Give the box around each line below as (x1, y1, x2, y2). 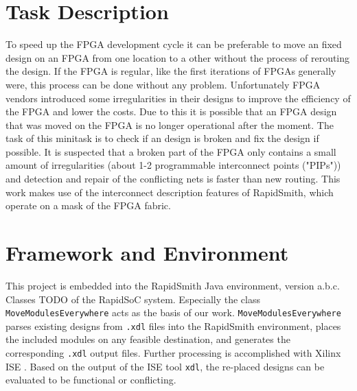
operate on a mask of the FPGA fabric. (5, 198, 171, 213)
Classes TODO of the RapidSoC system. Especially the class (5, 292, 260, 306)
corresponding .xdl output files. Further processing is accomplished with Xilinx (5, 346, 341, 360)
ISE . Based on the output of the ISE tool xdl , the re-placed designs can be (5, 359, 325, 373)
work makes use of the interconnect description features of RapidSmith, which (5, 185, 334, 199)
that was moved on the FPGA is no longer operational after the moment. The (5, 117, 334, 132)
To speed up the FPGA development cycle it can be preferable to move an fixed (5, 37, 342, 51)
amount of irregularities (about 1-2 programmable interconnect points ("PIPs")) (5, 158, 341, 172)
